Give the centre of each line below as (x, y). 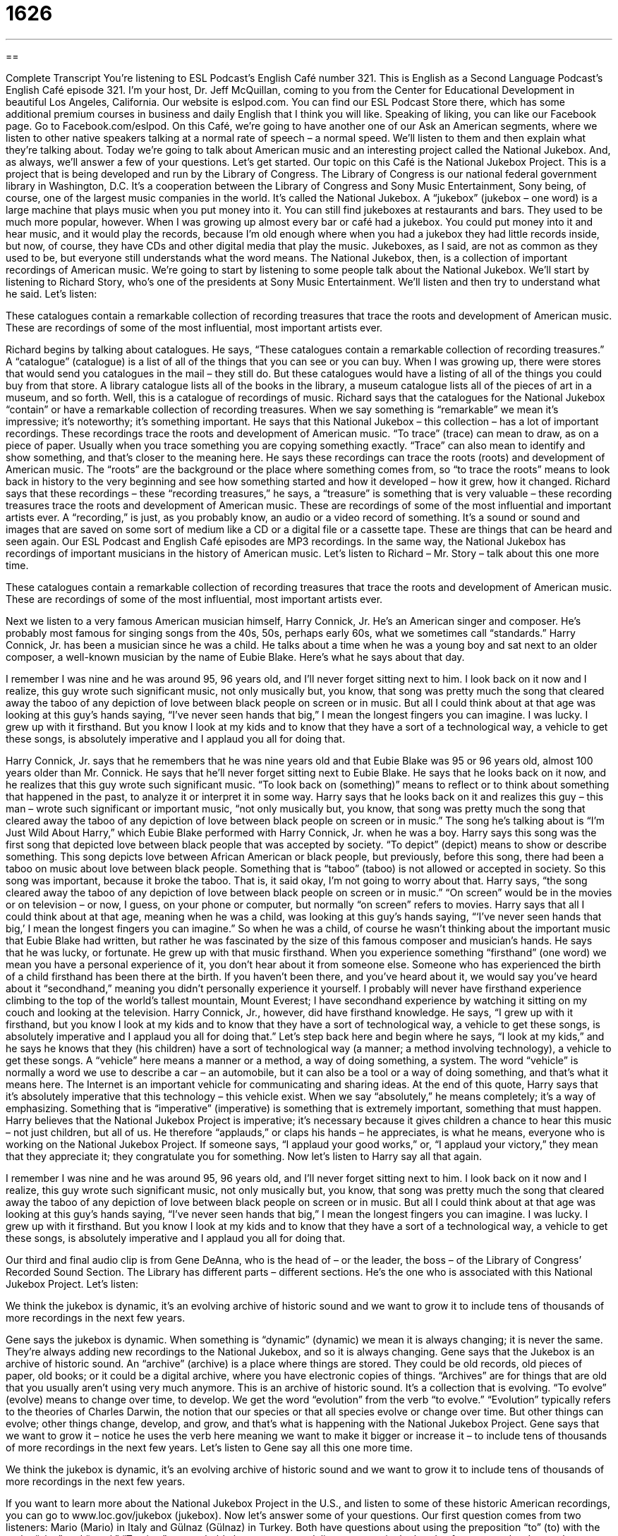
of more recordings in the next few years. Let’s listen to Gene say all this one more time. (209, 1447)
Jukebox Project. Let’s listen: (72, 1284)
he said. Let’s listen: (51, 293)
